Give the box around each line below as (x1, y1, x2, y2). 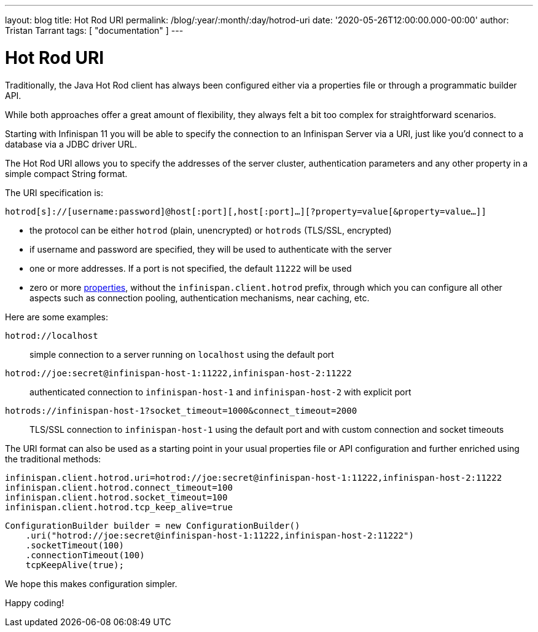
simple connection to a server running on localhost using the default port (29, 349, 334, 360)
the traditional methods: (5, 453, 101, 464)
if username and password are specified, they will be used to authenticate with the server (29, 243, 392, 255)
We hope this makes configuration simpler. (5, 578, 177, 589)
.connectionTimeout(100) (25, 550, 145, 560)
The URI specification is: (5, 187, 104, 198)
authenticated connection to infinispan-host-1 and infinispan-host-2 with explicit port (29, 386, 411, 397)
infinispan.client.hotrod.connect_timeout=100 (5, 482, 233, 492)
